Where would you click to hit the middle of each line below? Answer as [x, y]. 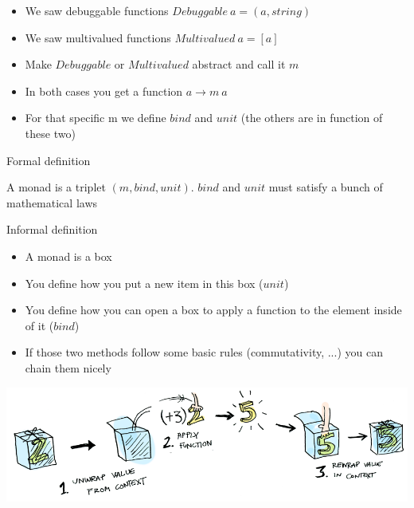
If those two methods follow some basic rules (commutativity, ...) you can [204, 352]
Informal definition [52, 229]
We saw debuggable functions [97, 10]
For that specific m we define [96, 118]
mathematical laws [52, 202]
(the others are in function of [312, 118]
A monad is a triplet [56, 187]
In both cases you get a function [104, 91]
